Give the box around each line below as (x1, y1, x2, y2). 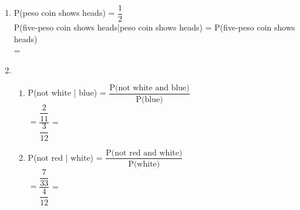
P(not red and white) (106, 148, 183, 157)
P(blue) (136, 95, 163, 104)
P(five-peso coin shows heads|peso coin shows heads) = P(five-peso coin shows (14, 21, 295, 33)
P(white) (128, 160, 160, 168)
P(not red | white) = (28, 151, 103, 163)
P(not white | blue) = (28, 86, 106, 99)
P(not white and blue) (109, 84, 190, 93)
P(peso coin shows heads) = (14, 6, 115, 19)
